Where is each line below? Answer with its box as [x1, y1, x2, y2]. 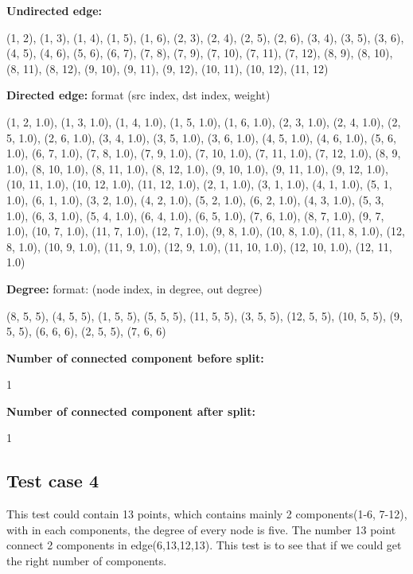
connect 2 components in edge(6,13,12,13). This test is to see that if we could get [6, 537, 402, 553]
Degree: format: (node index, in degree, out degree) [6, 280, 263, 297]
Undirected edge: [6, 2, 103, 18]
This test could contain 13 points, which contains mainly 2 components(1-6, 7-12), [6, 506, 407, 522]
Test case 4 [6, 468, 99, 493]
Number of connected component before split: [6, 349, 264, 366]
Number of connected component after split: [6, 402, 256, 419]
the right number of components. [6, 553, 167, 569]
